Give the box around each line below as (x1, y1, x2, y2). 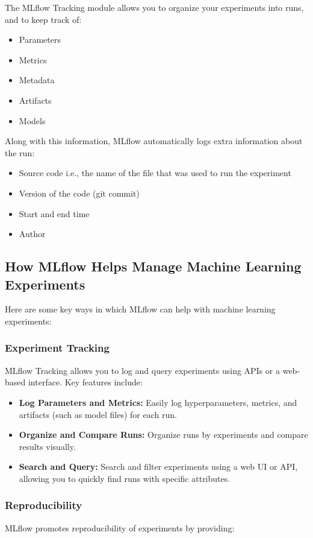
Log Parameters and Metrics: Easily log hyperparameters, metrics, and (19, 396, 297, 408)
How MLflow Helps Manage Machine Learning (5, 257, 302, 276)
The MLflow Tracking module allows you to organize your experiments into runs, (5, 1, 304, 13)
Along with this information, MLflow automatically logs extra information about (5, 134, 303, 147)
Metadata (19, 74, 55, 86)
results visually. (19, 440, 76, 452)
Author (19, 227, 46, 240)
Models (19, 114, 46, 127)
